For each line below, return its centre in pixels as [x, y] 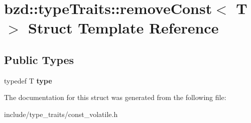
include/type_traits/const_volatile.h [61, 114]
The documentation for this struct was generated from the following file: [115, 97]
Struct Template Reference [123, 28]
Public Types [39, 59]
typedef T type [28, 80]
